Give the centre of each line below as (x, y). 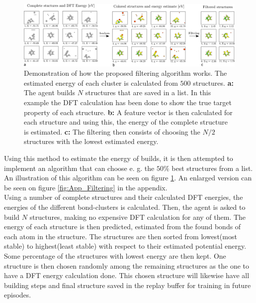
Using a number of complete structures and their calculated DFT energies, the (124, 197)
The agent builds (50, 92)
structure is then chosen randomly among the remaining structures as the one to (127, 265)
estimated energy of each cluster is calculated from (101, 82)
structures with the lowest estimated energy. (91, 141)
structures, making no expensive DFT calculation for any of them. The (138, 217)
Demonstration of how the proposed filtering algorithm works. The (126, 73)
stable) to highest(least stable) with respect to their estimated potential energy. (125, 246)
